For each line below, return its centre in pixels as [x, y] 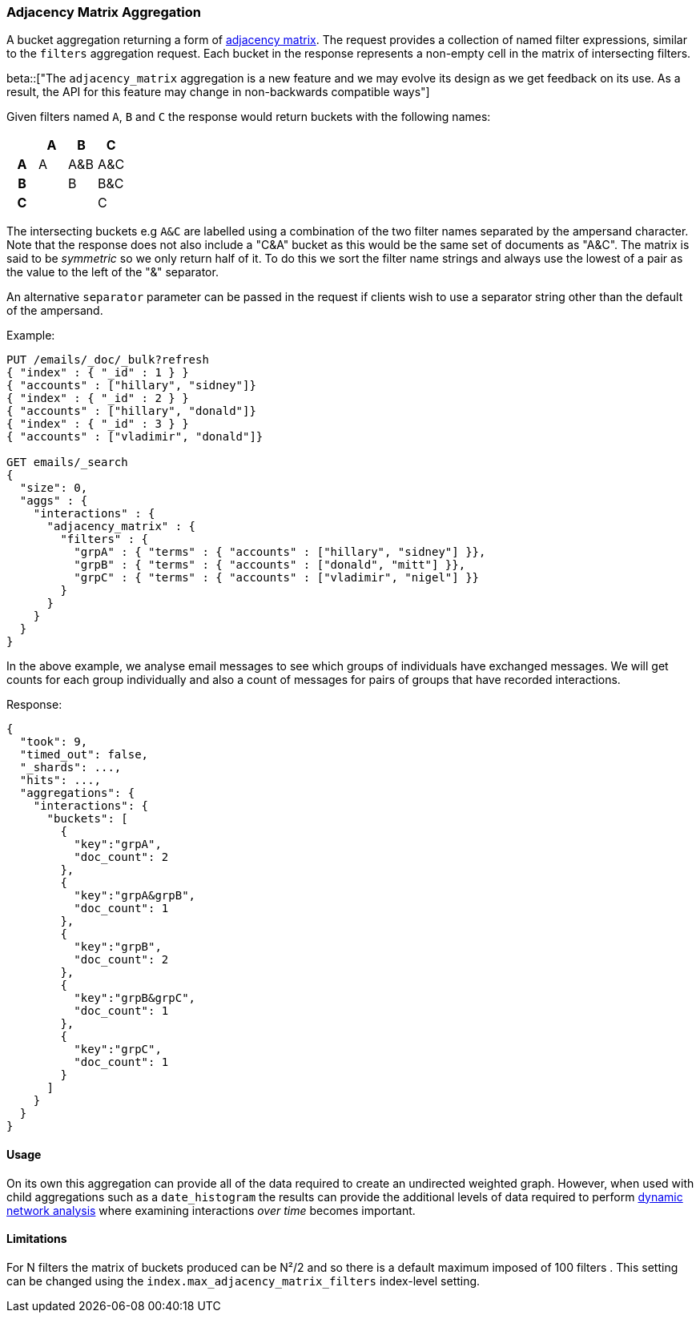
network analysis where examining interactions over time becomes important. [211, 1210]
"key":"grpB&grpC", [135, 998]
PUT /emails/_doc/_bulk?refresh [108, 360]
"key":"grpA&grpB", [135, 896]
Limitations [37, 1239]
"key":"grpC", [118, 1050]
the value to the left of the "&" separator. [113, 272]
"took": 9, [54, 742]
